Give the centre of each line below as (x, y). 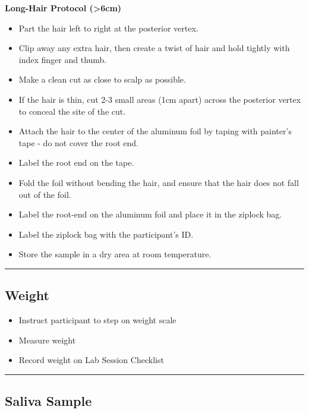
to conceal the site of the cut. (72, 111)
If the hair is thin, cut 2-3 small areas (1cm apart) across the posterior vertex (160, 99)
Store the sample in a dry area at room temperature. (115, 254)
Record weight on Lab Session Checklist (91, 360)
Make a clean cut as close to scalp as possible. (102, 79)
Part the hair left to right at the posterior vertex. (108, 28)
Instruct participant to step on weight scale (97, 320)
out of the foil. (45, 194)
